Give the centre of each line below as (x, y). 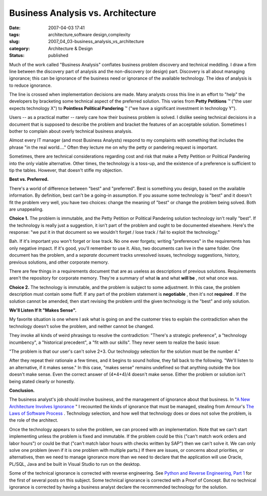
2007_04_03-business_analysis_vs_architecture (96, 42)
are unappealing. (26, 209)
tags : (15, 34)
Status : (17, 55)
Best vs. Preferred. (29, 179)
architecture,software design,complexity (89, 34)
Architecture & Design (70, 48)
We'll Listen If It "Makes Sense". (43, 310)
